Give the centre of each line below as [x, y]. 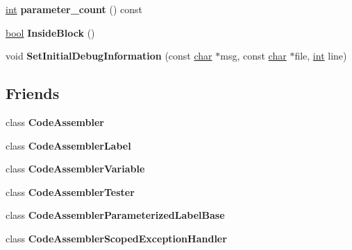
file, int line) [321, 56]
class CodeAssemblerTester [70, 191]
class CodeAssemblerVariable [75, 169]
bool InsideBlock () [50, 32]
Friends [33, 93]
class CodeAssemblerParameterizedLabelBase [115, 215]
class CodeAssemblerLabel [68, 145]
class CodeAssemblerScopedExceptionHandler [116, 238]
